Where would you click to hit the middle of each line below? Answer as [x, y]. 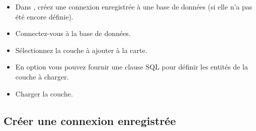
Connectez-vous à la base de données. [73, 33]
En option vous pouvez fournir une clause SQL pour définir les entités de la [132, 67]
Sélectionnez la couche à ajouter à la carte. [81, 50]
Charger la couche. [44, 93]
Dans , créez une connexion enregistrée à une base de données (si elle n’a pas [134, 6]
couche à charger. [42, 76]
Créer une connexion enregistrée [90, 120]
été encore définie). [44, 16]
